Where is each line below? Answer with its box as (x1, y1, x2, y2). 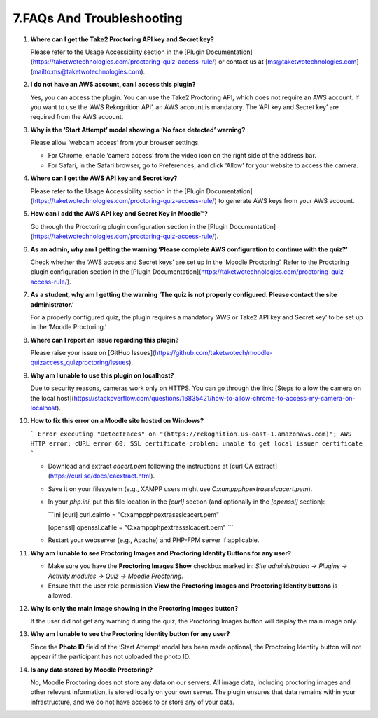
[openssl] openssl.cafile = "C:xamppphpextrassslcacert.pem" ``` (48, 523, 234, 532)
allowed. (48, 591, 73, 600)
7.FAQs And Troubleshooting (13, 11, 183, 26)
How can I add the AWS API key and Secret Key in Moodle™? (30, 209, 208, 218)
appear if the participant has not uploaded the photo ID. (30, 652, 191, 661)
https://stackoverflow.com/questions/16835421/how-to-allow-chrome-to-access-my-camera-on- (73, 394, 356, 402)
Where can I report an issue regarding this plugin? (30, 336, 179, 344)
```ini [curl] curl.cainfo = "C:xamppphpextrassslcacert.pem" (48, 510, 220, 518)
